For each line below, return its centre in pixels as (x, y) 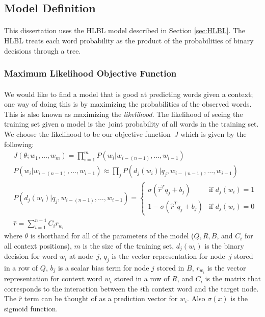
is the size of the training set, (128, 245)
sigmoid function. (31, 308)
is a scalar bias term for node (103, 267)
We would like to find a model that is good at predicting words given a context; (129, 94)
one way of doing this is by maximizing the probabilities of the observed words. (128, 104)
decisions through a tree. (43, 50)
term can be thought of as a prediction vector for (101, 298)
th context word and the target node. (201, 288)
